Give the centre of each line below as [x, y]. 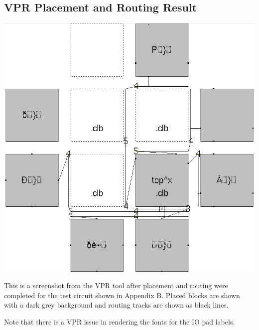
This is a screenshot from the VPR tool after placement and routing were [116, 285]
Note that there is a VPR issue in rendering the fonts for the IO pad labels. [120, 322]
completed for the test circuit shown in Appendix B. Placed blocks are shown [122, 295]
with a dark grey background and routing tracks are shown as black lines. [116, 305]
